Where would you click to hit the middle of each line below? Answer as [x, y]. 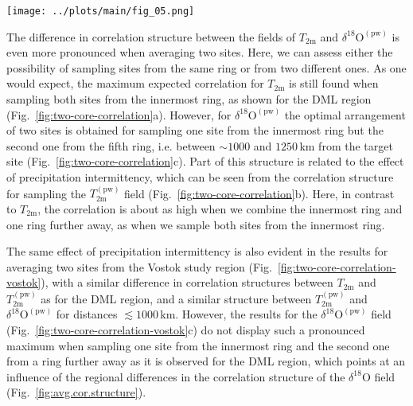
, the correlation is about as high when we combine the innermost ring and [220, 209]
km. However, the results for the [239, 314]
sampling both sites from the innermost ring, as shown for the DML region [189, 99]
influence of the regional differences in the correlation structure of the [176, 376]
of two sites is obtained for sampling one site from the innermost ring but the [195, 130]
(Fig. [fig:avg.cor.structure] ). [76, 392]
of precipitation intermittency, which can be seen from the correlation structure [200, 177]
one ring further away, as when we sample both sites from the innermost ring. [196, 224]
